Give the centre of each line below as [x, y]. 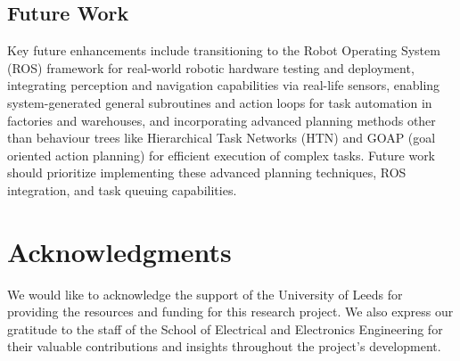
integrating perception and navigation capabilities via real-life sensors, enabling [224, 85]
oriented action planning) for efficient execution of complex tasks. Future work [222, 155]
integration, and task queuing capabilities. [122, 189]
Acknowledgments [119, 251]
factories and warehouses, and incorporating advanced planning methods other [222, 120]
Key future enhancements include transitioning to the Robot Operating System [224, 50]
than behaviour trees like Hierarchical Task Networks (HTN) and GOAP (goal [222, 138]
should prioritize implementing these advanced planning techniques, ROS [207, 172]
